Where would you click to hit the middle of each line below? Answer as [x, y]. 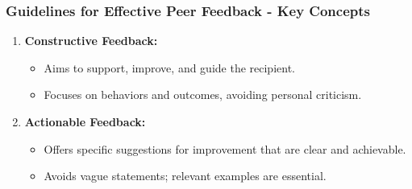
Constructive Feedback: [91, 41]
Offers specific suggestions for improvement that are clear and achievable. [225, 148]
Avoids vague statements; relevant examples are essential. [185, 176]
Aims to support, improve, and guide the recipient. [169, 67]
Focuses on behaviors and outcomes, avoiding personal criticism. [203, 94]
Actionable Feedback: [85, 121]
